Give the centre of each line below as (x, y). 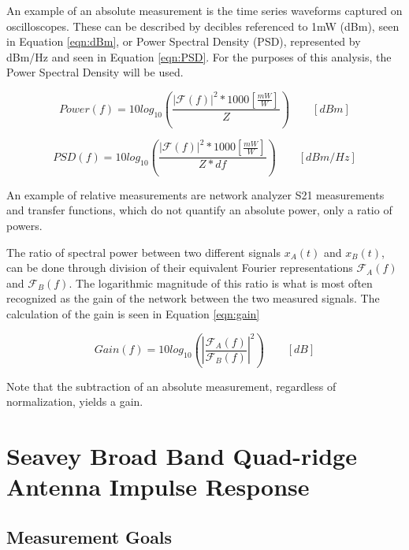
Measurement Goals (89, 536)
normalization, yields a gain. (75, 401)
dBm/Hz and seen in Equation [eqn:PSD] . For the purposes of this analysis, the (199, 56)
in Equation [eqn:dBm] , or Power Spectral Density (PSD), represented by (184, 41)
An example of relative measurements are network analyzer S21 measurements (195, 194)
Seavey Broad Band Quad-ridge (182, 456)
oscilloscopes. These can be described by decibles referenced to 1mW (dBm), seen (203, 26)
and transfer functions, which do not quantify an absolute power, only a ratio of (199, 210)
